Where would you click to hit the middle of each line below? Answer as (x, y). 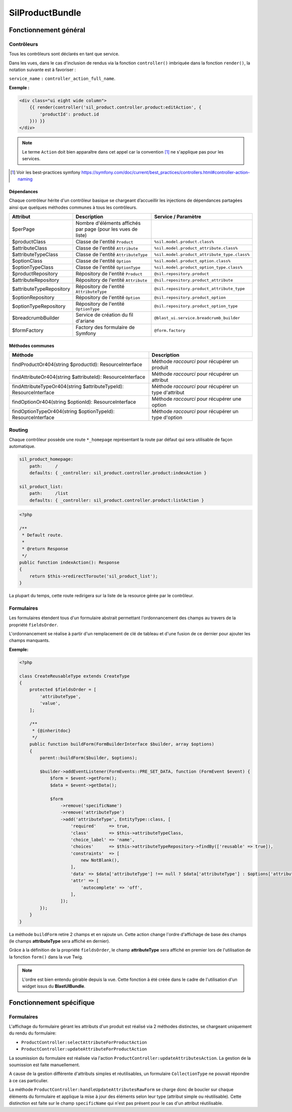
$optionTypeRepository (39, 306)
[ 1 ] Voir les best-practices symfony (45, 172)
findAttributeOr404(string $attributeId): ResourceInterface (79, 377)
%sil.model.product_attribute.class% (196, 248)
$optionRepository (33, 297)
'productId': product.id (69, 114)
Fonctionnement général (47, 30)
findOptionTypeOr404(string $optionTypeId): (63, 411)
